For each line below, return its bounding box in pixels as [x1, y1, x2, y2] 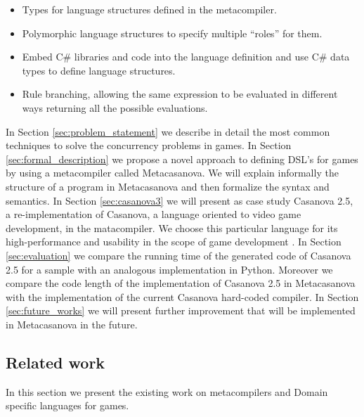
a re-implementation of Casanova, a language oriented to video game [6, 207, 301, 222]
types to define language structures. [22, 63, 176, 77]
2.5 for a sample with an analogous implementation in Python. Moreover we [6, 262, 333, 276]
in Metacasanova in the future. [6, 316, 138, 331]
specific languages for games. [6, 398, 129, 413]
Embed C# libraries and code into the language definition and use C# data [22, 49, 350, 64]
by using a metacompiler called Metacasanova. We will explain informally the [6, 165, 339, 180]
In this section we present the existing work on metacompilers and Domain [6, 384, 328, 399]
